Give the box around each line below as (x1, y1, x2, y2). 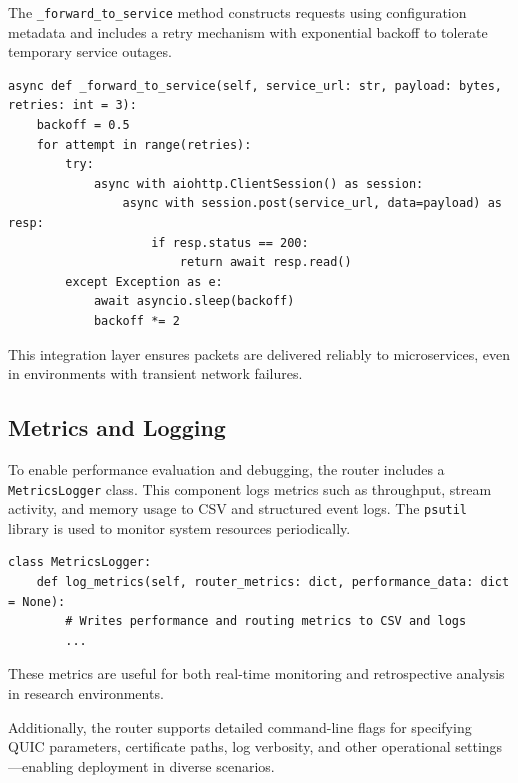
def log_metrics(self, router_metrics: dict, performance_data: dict (36, 575, 510, 590)
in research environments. (8, 683, 164, 704)
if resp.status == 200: (151, 235, 309, 250)
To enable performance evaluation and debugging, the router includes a (8, 458, 445, 479)
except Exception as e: (65, 274, 223, 289)
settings (455, 736, 503, 757)
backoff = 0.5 (36, 118, 130, 133)
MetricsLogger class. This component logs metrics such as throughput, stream (8, 478, 492, 499)
